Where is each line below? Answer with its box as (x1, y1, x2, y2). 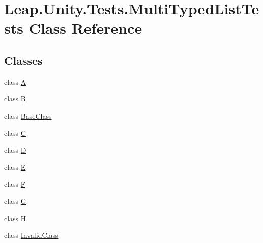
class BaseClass (4, 110, 52, 121)
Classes (4, 52, 43, 68)
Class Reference (28, 18, 142, 39)
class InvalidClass (4, 230, 59, 240)
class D (4, 145, 26, 155)
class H (4, 213, 26, 223)
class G (4, 195, 26, 206)
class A (4, 76, 26, 87)
